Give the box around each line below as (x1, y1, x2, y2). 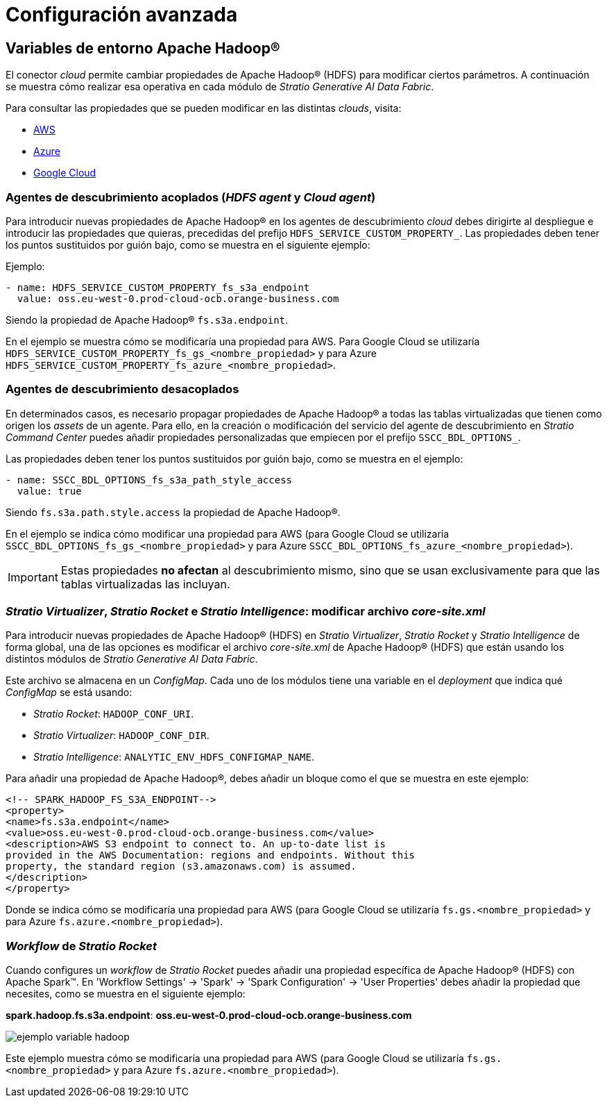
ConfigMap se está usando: (6, 686, 132, 699)
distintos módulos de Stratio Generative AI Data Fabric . (6, 653, 258, 665)
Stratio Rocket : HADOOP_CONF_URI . (33, 708, 194, 720)
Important (8, 570, 58, 584)
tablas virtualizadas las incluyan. (60, 577, 230, 591)
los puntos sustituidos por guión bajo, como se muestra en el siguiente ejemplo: (6, 238, 370, 251)
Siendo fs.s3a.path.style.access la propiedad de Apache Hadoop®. (6, 506, 341, 518)
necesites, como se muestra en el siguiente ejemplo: (6, 988, 246, 1000)
